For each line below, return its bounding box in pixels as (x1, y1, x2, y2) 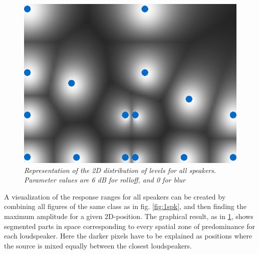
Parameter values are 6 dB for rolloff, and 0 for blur (24, 174, 185, 185)
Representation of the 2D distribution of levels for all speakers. (24, 164, 216, 175)
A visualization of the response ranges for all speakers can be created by (4, 191, 226, 201)
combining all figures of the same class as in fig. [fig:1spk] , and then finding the (4, 201, 246, 211)
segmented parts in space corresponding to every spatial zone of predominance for (4, 220, 255, 231)
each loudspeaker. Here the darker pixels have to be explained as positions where (4, 230, 252, 241)
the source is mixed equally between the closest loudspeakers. (4, 240, 192, 250)
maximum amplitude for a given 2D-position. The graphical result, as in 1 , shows (4, 210, 253, 221)
